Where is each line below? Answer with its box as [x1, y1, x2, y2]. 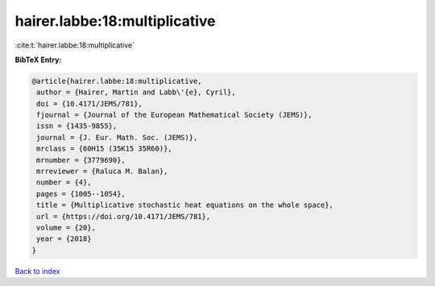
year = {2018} [36, 234, 92, 243]
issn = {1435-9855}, [36, 122, 118, 131]
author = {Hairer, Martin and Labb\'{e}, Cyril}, [36, 88, 237, 97]
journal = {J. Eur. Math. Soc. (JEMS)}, [36, 133, 198, 142]
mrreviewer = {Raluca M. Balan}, [36, 167, 168, 176]
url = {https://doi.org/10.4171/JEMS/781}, [36, 212, 211, 221]
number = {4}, [36, 178, 92, 187]
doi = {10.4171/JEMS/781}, [36, 99, 143, 108]
